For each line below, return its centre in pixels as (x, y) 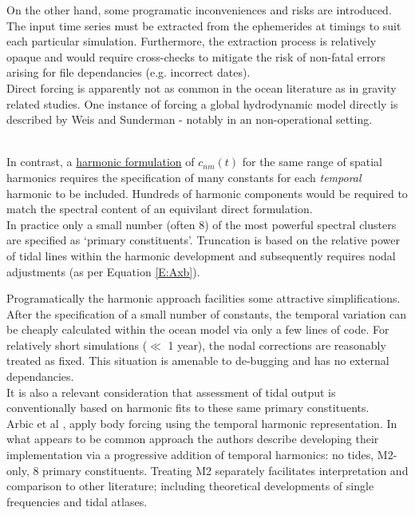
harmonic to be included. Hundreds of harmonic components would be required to (207, 193)
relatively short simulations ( (77, 345)
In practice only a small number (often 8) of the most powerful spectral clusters (202, 224)
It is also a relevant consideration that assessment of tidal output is (171, 392)
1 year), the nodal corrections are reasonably (277, 345)
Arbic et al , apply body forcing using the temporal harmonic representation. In (202, 423)
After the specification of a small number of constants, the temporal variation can (206, 313)
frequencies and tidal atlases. (77, 501)
